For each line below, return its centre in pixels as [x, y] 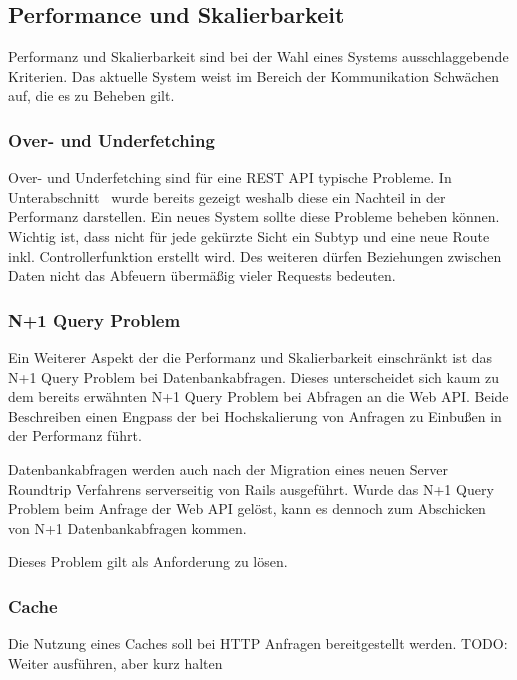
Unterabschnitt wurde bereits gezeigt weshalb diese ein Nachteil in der [227, 196]
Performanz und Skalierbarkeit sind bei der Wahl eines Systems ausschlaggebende [258, 56]
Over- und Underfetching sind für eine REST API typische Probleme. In [230, 177]
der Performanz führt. [75, 435]
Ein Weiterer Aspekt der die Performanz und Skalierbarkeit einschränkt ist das [250, 356]
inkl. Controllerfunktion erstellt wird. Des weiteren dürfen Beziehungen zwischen [255, 255]
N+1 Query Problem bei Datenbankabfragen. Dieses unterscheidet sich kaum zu [254, 376]
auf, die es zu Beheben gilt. [91, 95]
